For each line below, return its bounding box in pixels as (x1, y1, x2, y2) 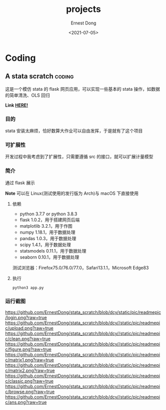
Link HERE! (5, 102, 28, 108)
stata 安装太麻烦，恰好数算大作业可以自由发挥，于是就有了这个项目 (5, 128, 143, 134)
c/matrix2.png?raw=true (5, 367, 55, 373)
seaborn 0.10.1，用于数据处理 (19, 254, 80, 260)
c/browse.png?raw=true (5, 389, 55, 395)
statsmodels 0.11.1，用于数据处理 (19, 248, 86, 254)
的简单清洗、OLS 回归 (5, 92, 50, 98)
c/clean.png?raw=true (5, 335, 51, 342)
